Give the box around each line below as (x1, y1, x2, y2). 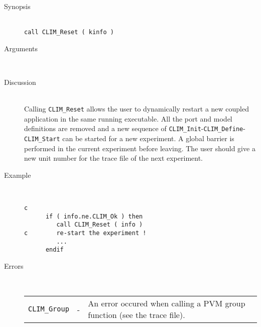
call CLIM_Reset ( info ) (56, 221, 143, 229)
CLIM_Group (28, 305, 69, 313)
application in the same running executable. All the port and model (24, 113, 232, 124)
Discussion (4, 77, 36, 87)
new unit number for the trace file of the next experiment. (24, 153, 203, 163)
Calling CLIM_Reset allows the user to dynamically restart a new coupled (24, 103, 249, 114)
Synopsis (4, 1, 31, 11)
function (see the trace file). (88, 309, 185, 321)
